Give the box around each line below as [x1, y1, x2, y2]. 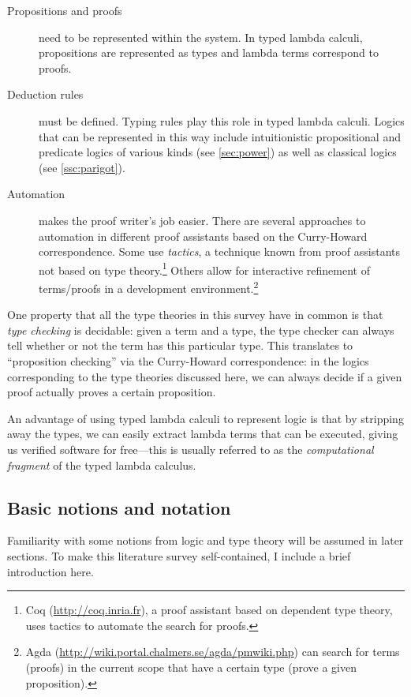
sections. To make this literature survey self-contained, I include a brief [7, 547, 351, 564]
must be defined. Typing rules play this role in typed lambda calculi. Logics [39, 112, 405, 129]
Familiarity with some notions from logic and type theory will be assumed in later [7, 532, 404, 549]
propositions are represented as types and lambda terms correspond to [39, 44, 379, 61]
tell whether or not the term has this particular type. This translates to [7, 337, 353, 354]
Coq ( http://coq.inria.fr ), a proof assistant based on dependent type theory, [25, 601, 393, 618]
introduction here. [7, 563, 94, 579]
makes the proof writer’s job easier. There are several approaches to [39, 212, 366, 228]
